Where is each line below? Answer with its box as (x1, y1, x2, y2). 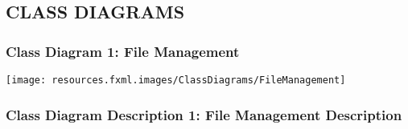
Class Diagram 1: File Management (6, 41, 240, 61)
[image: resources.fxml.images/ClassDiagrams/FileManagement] (6, 75, 346, 86)
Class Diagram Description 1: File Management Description (6, 104, 402, 124)
